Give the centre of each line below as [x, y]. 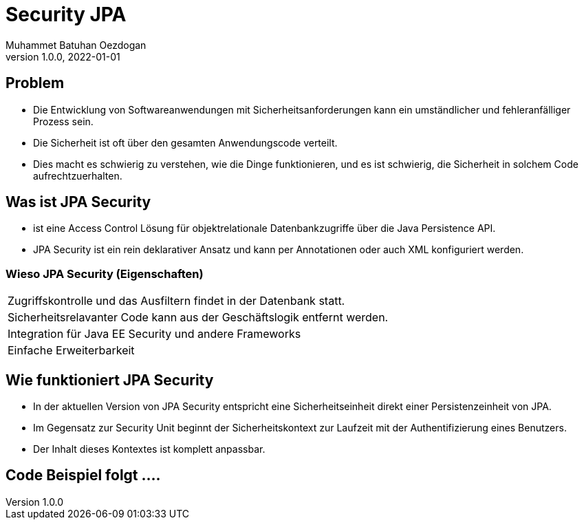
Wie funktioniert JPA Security [110, 380]
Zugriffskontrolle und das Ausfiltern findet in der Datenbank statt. [176, 301]
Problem [35, 83]
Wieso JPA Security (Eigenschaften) [105, 274]
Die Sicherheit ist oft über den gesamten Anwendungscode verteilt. [185, 142]
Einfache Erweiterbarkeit [71, 351]
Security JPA [66, 14]
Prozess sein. [63, 121]
